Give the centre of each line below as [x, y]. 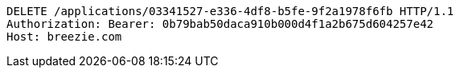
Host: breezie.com [64, 37]
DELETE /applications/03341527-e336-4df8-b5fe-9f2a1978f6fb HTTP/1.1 [230, 11]
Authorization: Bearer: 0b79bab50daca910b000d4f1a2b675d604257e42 [220, 24]
